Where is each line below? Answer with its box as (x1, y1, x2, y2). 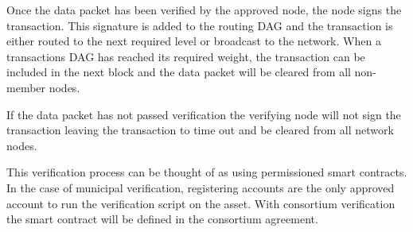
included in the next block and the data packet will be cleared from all (6, 64, 351, 80)
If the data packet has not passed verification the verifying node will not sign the (6, 106, 401, 122)
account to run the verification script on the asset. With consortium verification (6, 195, 395, 211)
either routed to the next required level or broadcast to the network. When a (6, 33, 381, 49)
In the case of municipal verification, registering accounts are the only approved (6, 179, 395, 195)
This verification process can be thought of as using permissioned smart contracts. (6, 164, 407, 180)
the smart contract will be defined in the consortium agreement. (6, 211, 318, 227)
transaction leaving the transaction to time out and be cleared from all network (6, 122, 394, 138)
